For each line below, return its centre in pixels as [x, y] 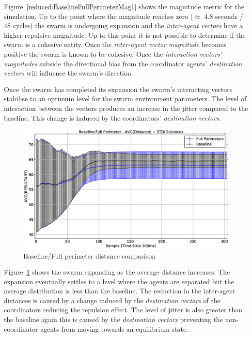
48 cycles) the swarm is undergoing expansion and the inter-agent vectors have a [123, 25]
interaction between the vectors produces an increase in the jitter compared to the [126, 108]
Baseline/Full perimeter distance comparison [89, 255]
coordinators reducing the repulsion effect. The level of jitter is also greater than [123, 310]
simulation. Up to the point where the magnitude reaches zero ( [99, 16]
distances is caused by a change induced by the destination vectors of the [112, 300]
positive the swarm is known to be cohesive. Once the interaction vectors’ [113, 54]
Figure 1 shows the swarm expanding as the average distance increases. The [117, 272]
